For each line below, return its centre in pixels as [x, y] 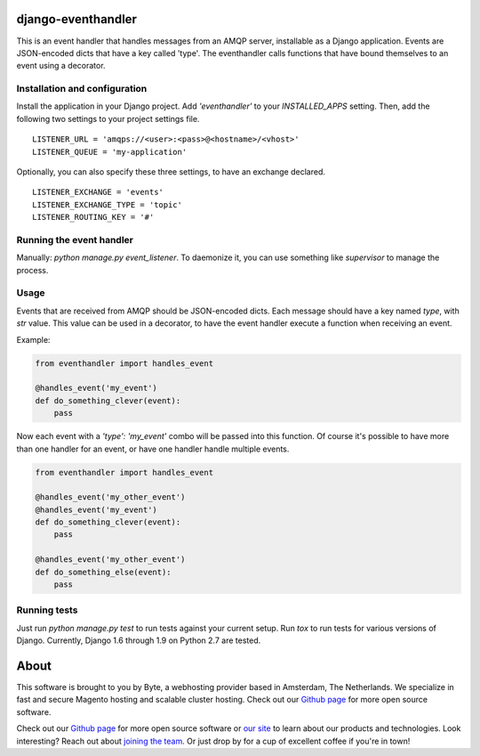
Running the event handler [75, 240]
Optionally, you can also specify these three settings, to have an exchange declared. [171, 172]
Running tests [47, 610]
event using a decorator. [61, 66]
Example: [33, 339]
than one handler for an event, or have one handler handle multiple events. [153, 449]
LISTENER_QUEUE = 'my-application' [110, 152]
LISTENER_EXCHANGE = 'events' [98, 192]
